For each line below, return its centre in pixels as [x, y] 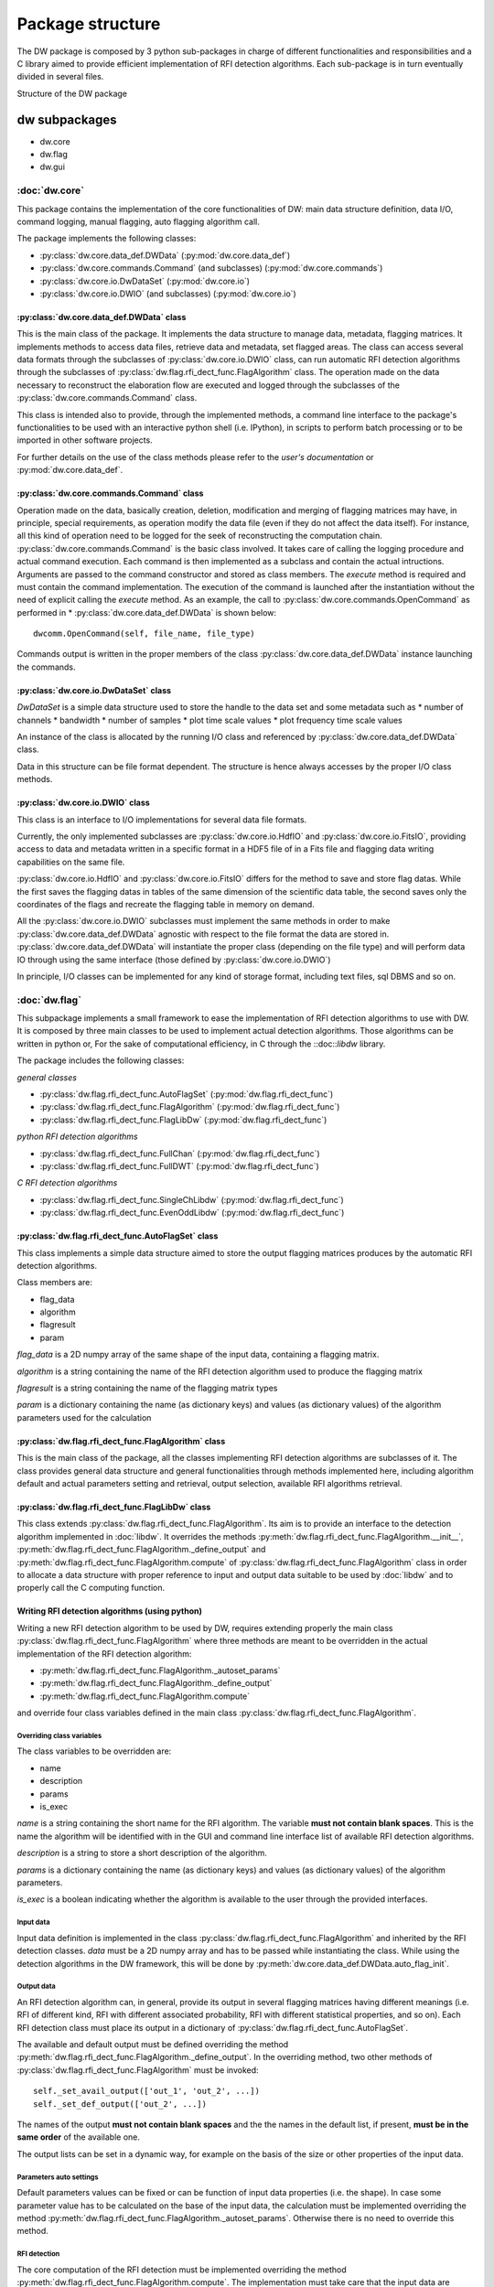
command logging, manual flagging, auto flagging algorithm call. [139, 221]
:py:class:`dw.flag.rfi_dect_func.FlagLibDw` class [114, 1507]
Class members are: [55, 1283]
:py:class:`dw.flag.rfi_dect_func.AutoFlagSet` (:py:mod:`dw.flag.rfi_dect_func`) [187, 1094]
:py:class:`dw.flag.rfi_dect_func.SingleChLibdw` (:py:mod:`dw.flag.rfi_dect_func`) [192, 1199]
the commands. [47, 667]
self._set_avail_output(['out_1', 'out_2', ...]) [147, 2091]
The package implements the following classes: [107, 239]
